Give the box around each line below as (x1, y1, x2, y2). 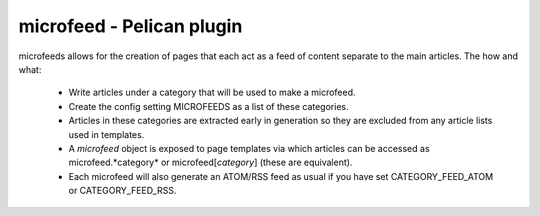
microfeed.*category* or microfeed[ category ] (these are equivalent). (68, 156, 353, 169)
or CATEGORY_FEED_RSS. (68, 185, 177, 197)
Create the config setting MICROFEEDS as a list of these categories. (68, 100, 349, 112)
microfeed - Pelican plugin (18, 15, 243, 37)
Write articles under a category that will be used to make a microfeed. (68, 86, 356, 99)
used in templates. (68, 128, 145, 140)
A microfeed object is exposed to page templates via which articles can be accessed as (68, 142, 430, 154)
